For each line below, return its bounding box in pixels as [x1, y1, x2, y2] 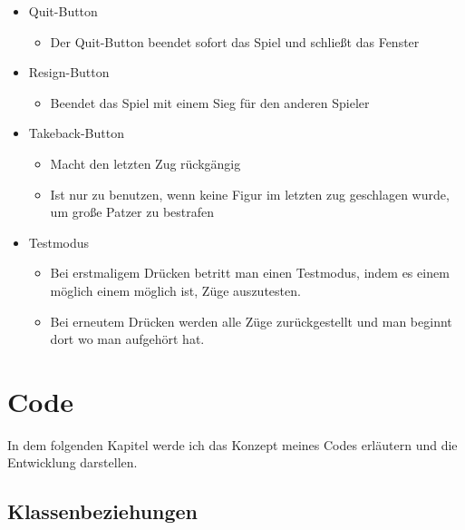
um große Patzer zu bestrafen [50, 202, 215, 221]
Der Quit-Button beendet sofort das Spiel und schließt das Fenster [50, 32, 420, 51]
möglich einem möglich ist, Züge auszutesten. [50, 280, 301, 299]
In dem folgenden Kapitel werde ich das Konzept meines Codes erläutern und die [7, 435, 458, 454]
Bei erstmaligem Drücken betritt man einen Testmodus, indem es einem [50, 263, 450, 282]
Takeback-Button [28, 123, 124, 142]
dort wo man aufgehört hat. [50, 329, 205, 348]
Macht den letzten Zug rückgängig [50, 153, 241, 172]
